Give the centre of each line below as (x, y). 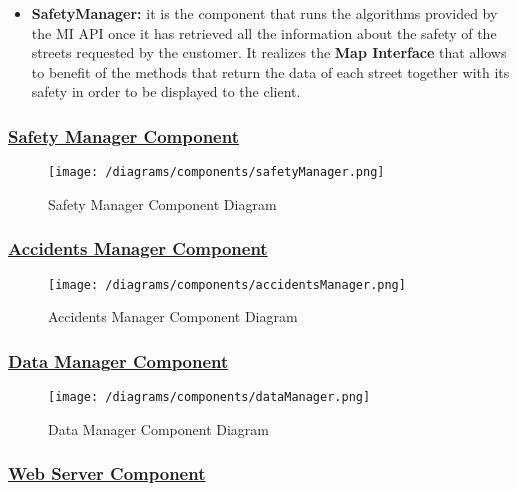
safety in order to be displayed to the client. (166, 91)
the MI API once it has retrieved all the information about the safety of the (264, 32)
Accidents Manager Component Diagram (173, 316)
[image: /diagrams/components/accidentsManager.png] (227, 284)
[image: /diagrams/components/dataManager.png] (209, 397)
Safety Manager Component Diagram (162, 203)
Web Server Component (107, 473)
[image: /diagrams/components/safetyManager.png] (216, 172)
